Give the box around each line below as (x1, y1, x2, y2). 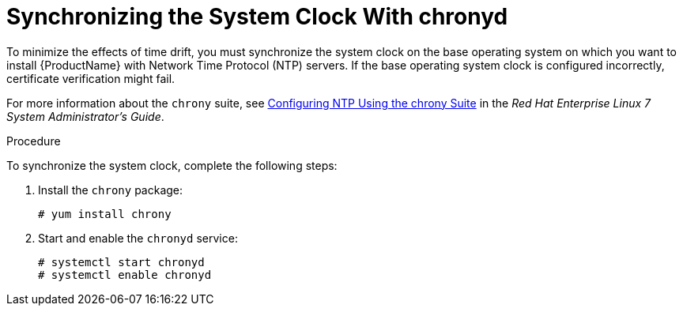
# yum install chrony (38, 207, 172, 220)
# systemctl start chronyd (38, 255, 205, 269)
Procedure (6, 133, 61, 148)
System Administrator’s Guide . (6, 109, 164, 123)
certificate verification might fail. (6, 71, 175, 85)
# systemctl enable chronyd (38, 268, 212, 281)
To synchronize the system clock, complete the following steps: (6, 158, 338, 172)
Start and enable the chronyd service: (38, 231, 238, 245)
